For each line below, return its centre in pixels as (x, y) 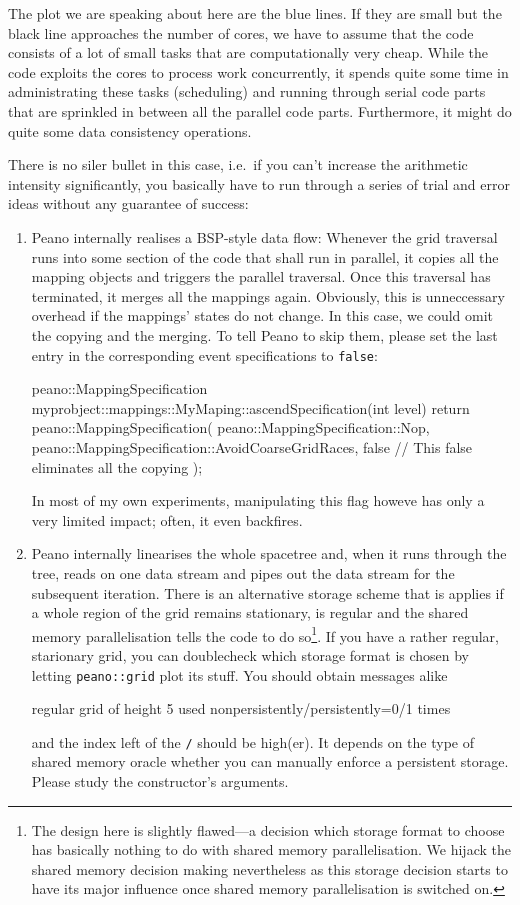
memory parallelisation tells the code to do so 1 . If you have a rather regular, (265, 634)
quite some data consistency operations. (130, 130)
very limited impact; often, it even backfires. (167, 519)
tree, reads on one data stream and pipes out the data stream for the (243, 572)
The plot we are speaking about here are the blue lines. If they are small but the (255, 13)
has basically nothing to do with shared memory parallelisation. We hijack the (271, 849)
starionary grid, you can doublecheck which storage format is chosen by (250, 654)
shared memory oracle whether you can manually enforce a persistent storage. (270, 761)
